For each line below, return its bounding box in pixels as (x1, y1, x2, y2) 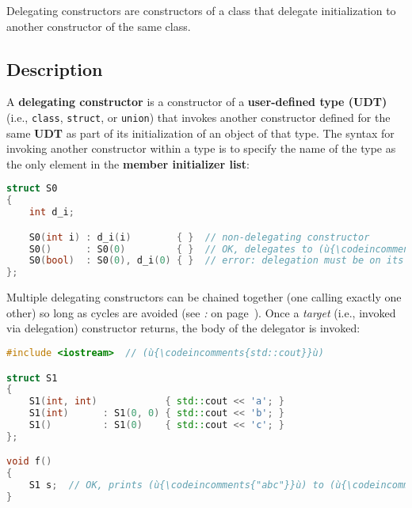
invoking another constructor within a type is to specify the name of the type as (6, 140, 396, 157)
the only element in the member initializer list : (6, 155, 250, 172)
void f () (6, 456, 52, 468)
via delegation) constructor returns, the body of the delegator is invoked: (6, 320, 360, 336)
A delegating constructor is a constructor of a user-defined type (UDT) (6, 93, 387, 110)
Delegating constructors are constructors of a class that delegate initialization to (6, 2, 396, 18)
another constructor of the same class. (6, 17, 191, 34)
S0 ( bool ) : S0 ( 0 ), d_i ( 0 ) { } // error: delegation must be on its (29, 255, 404, 267)
